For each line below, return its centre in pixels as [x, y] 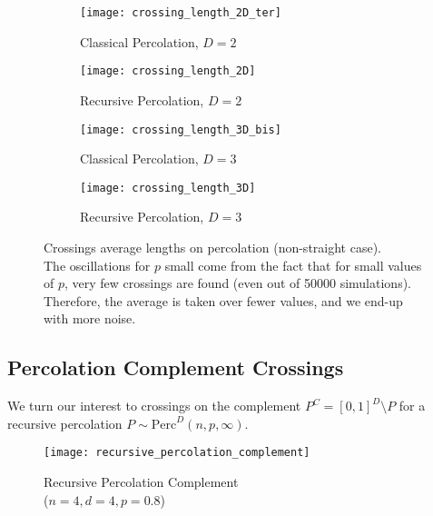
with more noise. [90, 318]
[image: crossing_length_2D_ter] [181, 13]
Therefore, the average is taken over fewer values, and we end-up [223, 300]
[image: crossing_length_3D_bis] [181, 129]
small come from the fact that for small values [293, 265]
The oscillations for [97, 265]
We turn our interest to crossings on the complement [154, 406]
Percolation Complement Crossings [176, 367]
